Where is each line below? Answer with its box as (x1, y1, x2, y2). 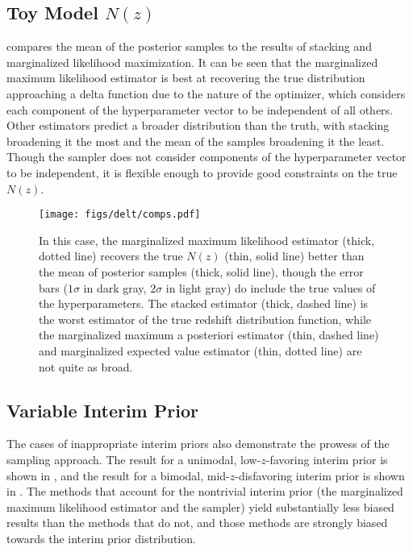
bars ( (39, 279, 68, 296)
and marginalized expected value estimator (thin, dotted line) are (39, 342, 362, 359)
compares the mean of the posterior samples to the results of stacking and (6, 38, 372, 55)
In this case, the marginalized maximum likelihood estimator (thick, (39, 231, 375, 248)
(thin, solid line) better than (224, 247, 365, 264)
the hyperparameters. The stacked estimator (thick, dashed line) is (39, 295, 369, 312)
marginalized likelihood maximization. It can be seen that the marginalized (6, 53, 378, 70)
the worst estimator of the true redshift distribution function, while (39, 310, 371, 327)
